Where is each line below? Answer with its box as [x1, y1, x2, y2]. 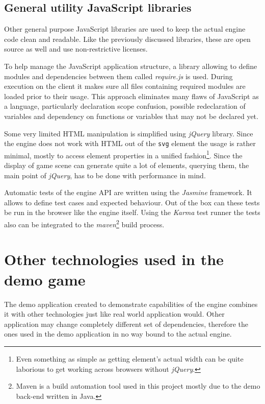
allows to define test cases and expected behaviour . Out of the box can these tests [4, 197, 260, 207]
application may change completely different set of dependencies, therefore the [4, 318, 248, 329]
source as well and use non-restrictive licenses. [4, 43, 148, 54]
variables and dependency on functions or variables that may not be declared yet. [4, 110, 258, 121]
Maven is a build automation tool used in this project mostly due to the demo [16, 381, 260, 391]
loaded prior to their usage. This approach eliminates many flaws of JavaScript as [4, 90, 259, 101]
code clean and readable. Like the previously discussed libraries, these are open [4, 33, 251, 44]
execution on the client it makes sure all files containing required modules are [4, 81, 246, 91]
